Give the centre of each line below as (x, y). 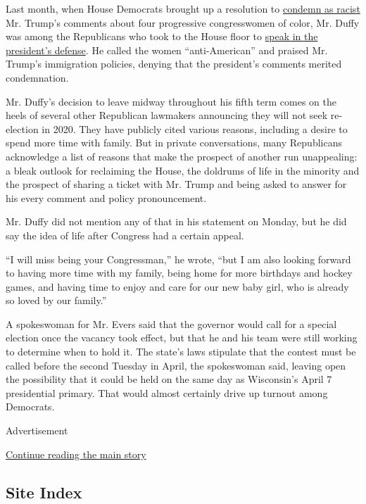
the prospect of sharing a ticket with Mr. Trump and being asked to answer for (176, 184)
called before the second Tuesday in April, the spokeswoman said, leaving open (176, 365)
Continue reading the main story (76, 454)
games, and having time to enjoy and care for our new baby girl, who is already (177, 286)
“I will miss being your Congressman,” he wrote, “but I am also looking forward (178, 259)
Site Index (44, 492)
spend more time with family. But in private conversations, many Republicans (174, 143)
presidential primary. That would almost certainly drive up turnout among (167, 392)
